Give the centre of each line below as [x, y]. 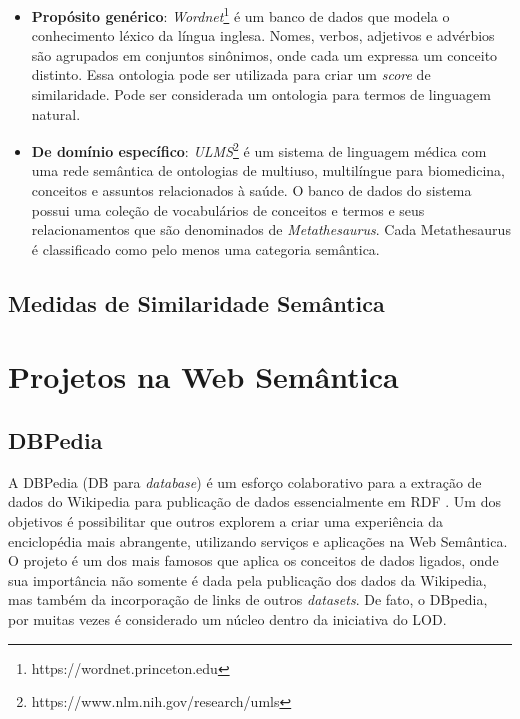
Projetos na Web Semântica [203, 376]
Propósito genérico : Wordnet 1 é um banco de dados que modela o [240, 14]
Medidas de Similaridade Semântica [196, 302]
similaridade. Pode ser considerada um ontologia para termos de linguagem [261, 94]
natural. [56, 113]
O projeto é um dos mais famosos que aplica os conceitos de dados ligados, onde [253, 560]
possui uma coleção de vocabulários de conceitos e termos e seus [228, 209]
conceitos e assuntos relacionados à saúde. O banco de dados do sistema [251, 190]
